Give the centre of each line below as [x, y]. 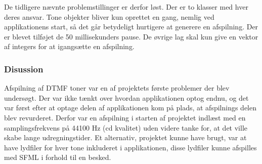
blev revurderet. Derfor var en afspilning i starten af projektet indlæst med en [125, 117]
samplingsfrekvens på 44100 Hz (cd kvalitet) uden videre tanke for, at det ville [126, 127]
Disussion [24, 69]
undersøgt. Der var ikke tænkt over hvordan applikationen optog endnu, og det [126, 97]
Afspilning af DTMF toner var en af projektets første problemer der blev [117, 88]
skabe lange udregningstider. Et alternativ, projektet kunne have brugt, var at [125, 137]
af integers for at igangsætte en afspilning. [69, 46]
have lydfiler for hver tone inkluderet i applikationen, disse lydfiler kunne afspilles [130, 147]
